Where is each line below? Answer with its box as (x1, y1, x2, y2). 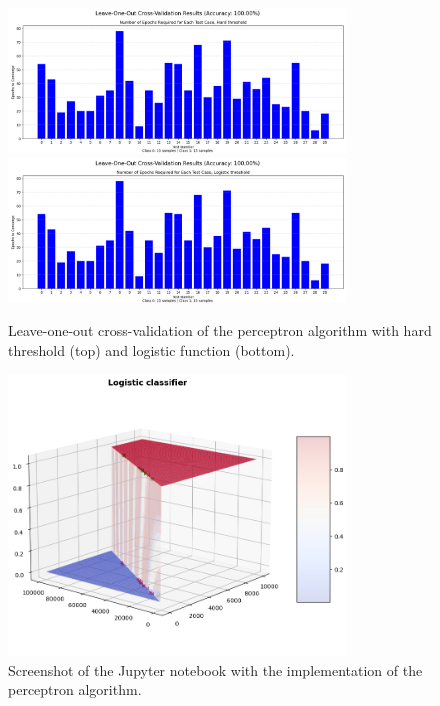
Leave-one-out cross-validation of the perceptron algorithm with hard (8, 320, 432, 341)
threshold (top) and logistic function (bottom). (8, 339, 295, 360)
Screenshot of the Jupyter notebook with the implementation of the (8, 659, 423, 680)
